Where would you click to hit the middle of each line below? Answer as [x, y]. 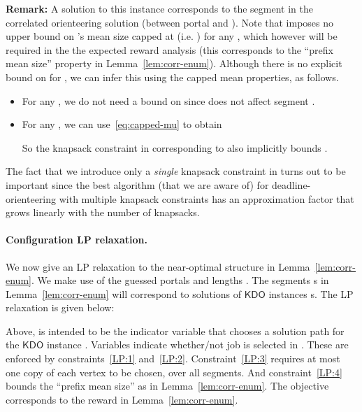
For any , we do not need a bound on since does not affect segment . [168, 100]
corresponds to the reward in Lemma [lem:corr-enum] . [122, 399]
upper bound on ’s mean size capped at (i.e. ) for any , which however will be [172, 36]
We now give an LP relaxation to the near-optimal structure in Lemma [158, 266]
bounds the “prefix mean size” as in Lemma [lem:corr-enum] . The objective [167, 386]
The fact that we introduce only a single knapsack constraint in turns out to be [176, 171]
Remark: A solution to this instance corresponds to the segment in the [159, 8]
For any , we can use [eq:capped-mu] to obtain [122, 124]
